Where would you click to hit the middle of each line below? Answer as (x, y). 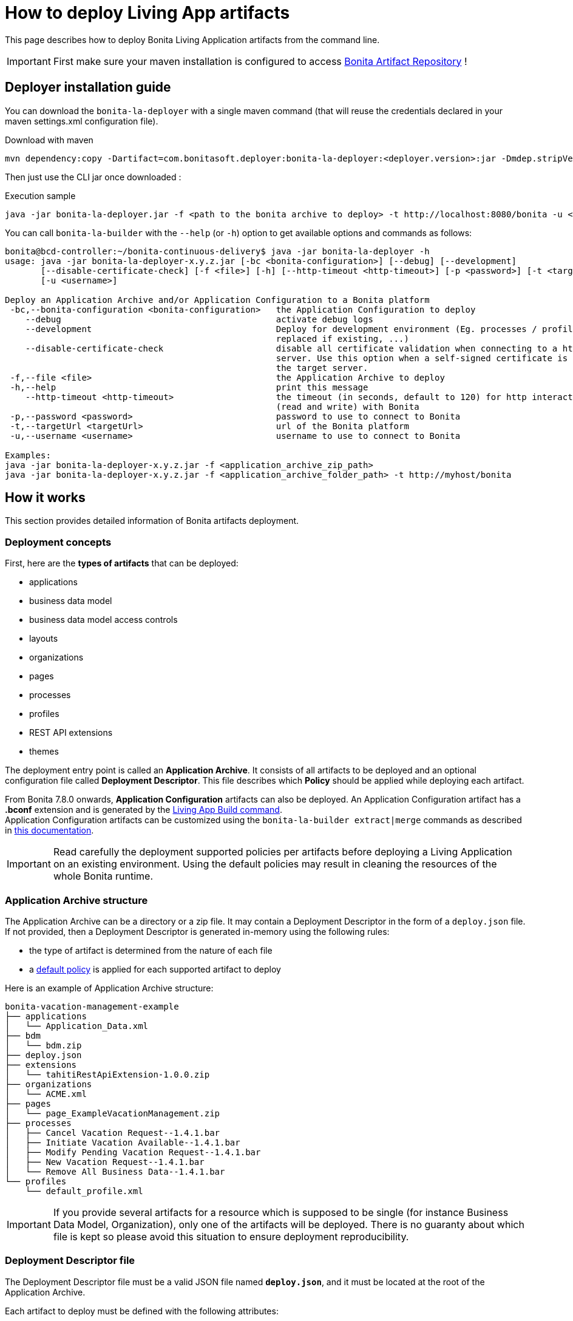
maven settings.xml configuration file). (82, 121)
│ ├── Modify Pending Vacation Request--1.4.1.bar (133, 1152)
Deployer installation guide (88, 87)
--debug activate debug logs (199, 319)
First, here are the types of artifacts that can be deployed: (122, 563)
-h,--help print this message (189, 387)
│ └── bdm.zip (43, 1045)
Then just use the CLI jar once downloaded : (93, 177)
